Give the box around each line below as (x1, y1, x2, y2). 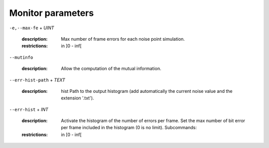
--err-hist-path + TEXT (9, 77, 66, 83)
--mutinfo (9, 55, 33, 60)
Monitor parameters (9, 7, 94, 18)
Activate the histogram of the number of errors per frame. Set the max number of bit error (61, 118, 246, 124)
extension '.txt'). (61, 95, 94, 101)
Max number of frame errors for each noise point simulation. (61, 36, 185, 42)
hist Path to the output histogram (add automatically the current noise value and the (61, 88, 233, 94)
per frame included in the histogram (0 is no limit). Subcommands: (61, 125, 197, 131)
